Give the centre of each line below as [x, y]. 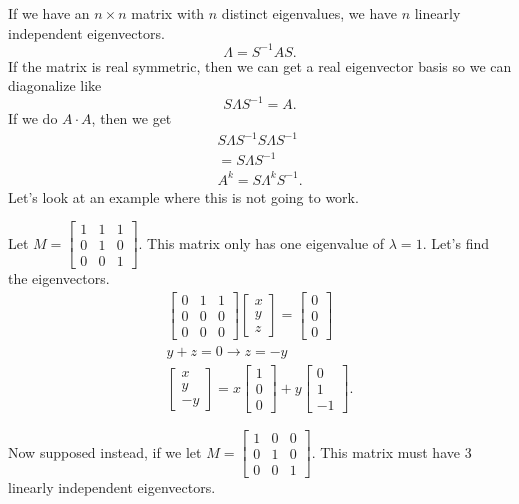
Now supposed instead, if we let [105, 451]
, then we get [131, 118]
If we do [33, 118]
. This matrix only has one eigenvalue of [261, 242]
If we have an [49, 13]
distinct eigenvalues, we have [309, 13]
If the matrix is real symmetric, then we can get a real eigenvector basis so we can [260, 65]
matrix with [168, 13]
